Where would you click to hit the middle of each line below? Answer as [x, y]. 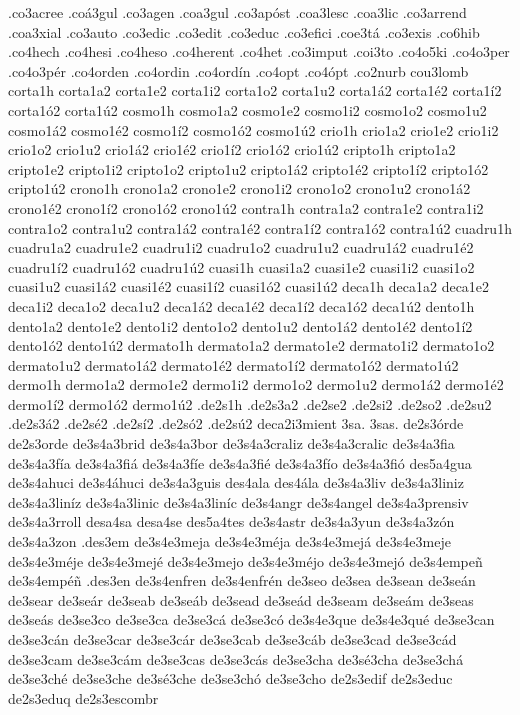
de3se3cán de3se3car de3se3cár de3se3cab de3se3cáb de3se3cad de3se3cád [232, 639]
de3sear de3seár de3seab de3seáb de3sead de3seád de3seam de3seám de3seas [241, 599]
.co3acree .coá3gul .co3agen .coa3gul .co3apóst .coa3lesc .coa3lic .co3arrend [237, 12]
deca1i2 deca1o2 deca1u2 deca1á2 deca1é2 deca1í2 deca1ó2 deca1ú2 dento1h [241, 305]
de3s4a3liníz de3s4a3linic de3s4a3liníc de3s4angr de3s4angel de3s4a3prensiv [238, 501]
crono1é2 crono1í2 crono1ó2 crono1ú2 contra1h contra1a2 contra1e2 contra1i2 [246, 207]
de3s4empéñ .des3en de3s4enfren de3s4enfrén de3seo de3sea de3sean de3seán [242, 580]
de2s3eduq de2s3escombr [83, 697]
